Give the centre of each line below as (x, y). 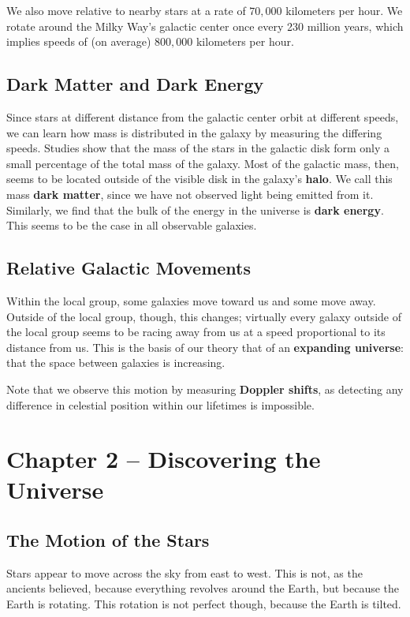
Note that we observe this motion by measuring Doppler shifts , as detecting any (205, 389)
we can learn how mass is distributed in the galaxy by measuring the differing (194, 132)
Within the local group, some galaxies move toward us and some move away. (191, 300)
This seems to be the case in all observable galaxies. (132, 225)
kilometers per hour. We (344, 10)
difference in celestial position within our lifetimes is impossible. (160, 404)
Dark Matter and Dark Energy (135, 84)
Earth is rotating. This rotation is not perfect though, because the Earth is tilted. (204, 604)
